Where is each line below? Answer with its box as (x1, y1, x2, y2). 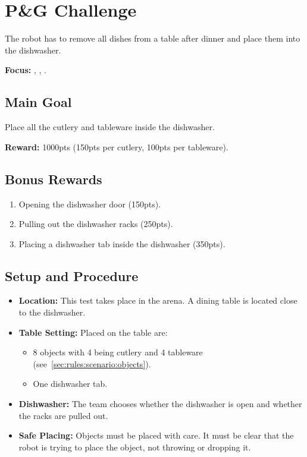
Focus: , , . (5, 64, 46, 76)
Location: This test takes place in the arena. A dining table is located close (18, 294, 297, 307)
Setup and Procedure (5, 266, 139, 285)
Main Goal (5, 93, 72, 111)
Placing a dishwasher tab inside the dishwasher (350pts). (18, 237, 225, 250)
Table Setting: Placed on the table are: (18, 326, 168, 338)
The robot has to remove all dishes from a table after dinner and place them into (5, 32, 300, 45)
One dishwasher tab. (33, 377, 108, 390)
